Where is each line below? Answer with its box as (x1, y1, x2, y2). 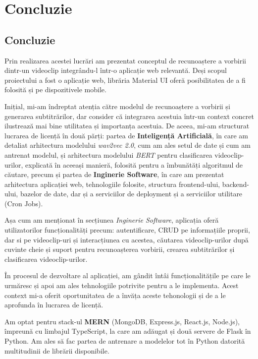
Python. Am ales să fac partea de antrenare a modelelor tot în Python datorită (4, 336, 245, 346)
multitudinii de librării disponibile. (4, 345, 109, 356)
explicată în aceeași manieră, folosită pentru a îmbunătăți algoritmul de (25, 159, 243, 170)
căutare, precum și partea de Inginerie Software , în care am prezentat (4, 169, 224, 179)
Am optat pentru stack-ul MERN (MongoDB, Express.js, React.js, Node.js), (4, 316, 240, 326)
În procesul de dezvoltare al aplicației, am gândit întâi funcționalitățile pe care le (4, 270, 251, 281)
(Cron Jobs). (4, 198, 43, 208)
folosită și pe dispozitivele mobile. (4, 84, 106, 95)
